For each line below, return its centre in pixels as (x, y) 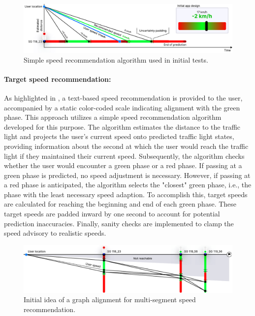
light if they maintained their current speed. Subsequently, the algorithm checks (124, 156)
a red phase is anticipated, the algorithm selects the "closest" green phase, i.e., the (128, 185)
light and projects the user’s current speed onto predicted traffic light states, (119, 136)
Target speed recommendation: (58, 79)
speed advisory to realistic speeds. (55, 233)
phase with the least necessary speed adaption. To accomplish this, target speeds (126, 194)
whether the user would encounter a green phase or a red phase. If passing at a (123, 165)
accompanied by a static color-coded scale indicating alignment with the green (122, 107)
